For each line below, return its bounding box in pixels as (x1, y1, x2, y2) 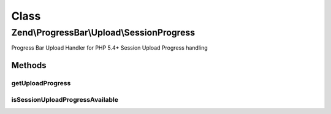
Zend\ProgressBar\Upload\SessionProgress (11, 27, 196, 38)
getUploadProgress (11, 79, 71, 88)
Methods (11, 60, 47, 70)
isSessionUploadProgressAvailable (11, 95, 119, 104)
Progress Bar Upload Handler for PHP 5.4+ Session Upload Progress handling (11, 44, 208, 51)
